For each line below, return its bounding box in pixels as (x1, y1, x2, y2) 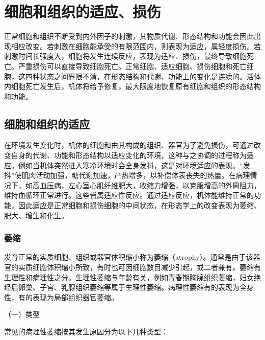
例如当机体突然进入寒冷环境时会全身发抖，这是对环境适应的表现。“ (18, 160, 243, 170)
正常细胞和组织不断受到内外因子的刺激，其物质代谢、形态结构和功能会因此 (4, 31, 254, 41)
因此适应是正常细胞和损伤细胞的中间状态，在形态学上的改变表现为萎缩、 (18, 200, 261, 211)
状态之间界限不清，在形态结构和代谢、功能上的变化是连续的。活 (39, 71, 254, 81)
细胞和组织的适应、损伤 (4, 1, 162, 22)
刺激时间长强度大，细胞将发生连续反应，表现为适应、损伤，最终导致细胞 (4, 51, 247, 61)
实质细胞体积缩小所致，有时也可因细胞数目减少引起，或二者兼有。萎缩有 (18, 262, 261, 273)
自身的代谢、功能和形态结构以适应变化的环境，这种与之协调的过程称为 (11, 150, 247, 161)
